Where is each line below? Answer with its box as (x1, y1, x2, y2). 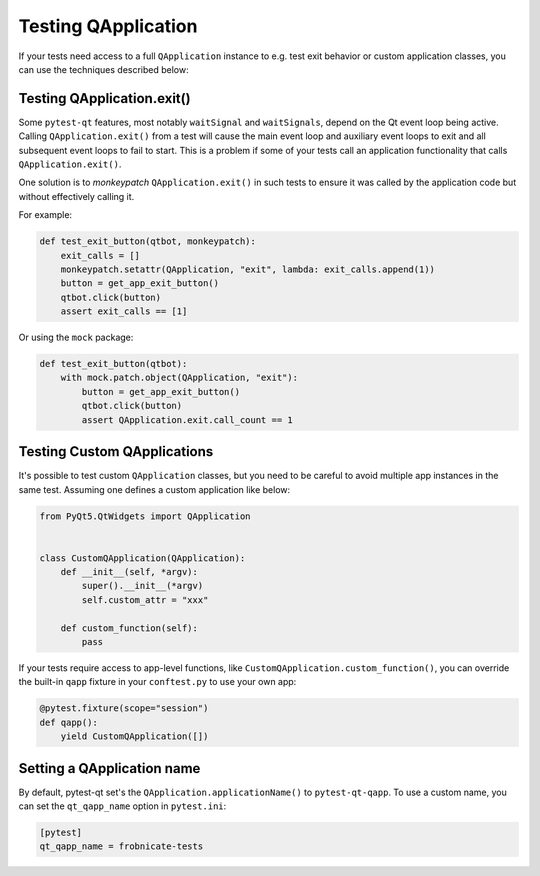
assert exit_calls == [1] (60, 306, 188, 317)
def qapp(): (39, 716, 99, 728)
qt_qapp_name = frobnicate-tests (39, 841, 204, 852)
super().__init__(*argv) (81, 580, 204, 592)
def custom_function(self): (60, 622, 199, 634)
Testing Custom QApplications (18, 443, 214, 460)
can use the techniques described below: (18, 63, 189, 75)
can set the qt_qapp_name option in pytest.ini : (18, 800, 227, 812)
